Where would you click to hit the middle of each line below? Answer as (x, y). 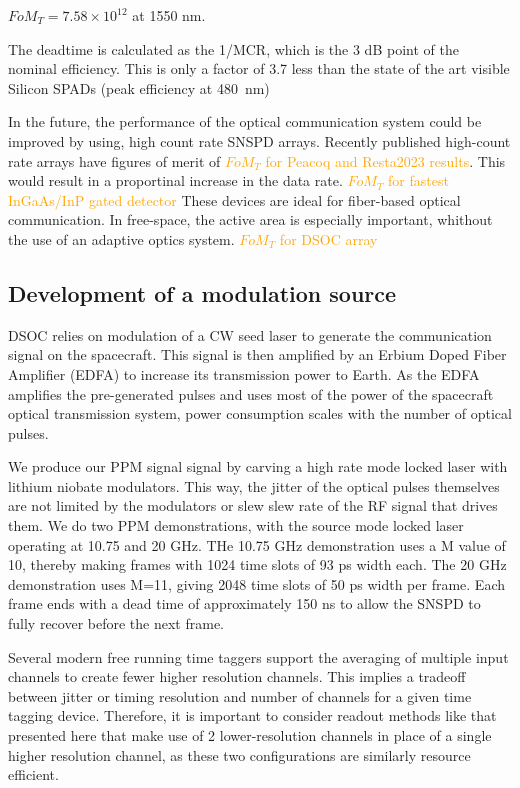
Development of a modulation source (202, 292)
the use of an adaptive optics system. (121, 238)
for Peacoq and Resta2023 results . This (385, 160)
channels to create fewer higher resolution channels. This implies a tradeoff (237, 676)
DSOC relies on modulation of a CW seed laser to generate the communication (250, 334)
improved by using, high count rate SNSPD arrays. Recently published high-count (259, 140)
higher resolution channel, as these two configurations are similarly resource (239, 754)
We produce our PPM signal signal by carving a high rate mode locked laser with (258, 466)
